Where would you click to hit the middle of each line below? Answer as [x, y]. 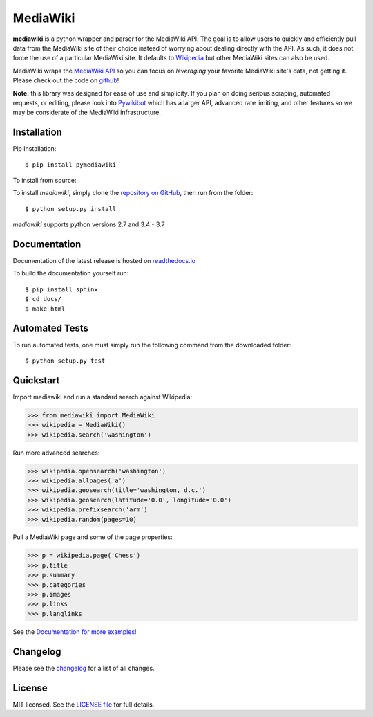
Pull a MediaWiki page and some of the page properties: [93, 537]
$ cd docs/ [44, 299]
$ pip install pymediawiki [71, 165]
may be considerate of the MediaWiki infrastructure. [87, 112]
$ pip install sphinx [61, 289]
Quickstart [36, 380]
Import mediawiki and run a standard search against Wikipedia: [103, 397]
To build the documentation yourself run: [71, 273]
